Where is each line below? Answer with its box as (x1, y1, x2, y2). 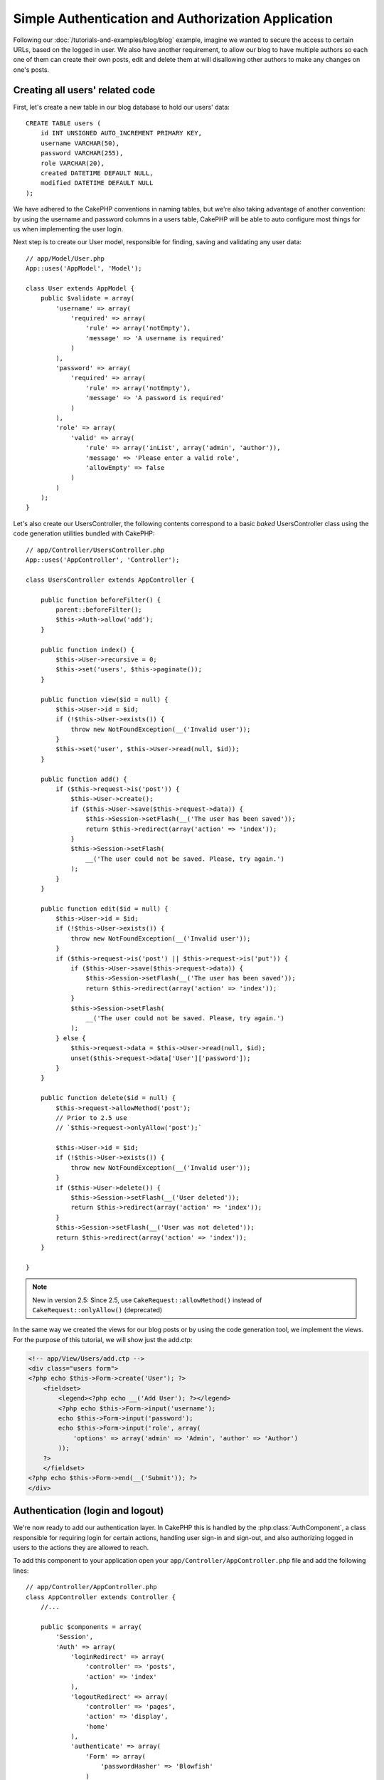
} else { (55, 1034, 86, 1042)
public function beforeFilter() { (40, 595, 161, 604)
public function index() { (40, 645, 135, 654)
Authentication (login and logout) (13, 1504, 164, 1517)
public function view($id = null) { (40, 695, 169, 703)
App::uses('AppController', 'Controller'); (26, 556, 180, 564)
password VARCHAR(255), (40, 150, 124, 157)
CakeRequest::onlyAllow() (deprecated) (32, 1305, 163, 1314)
